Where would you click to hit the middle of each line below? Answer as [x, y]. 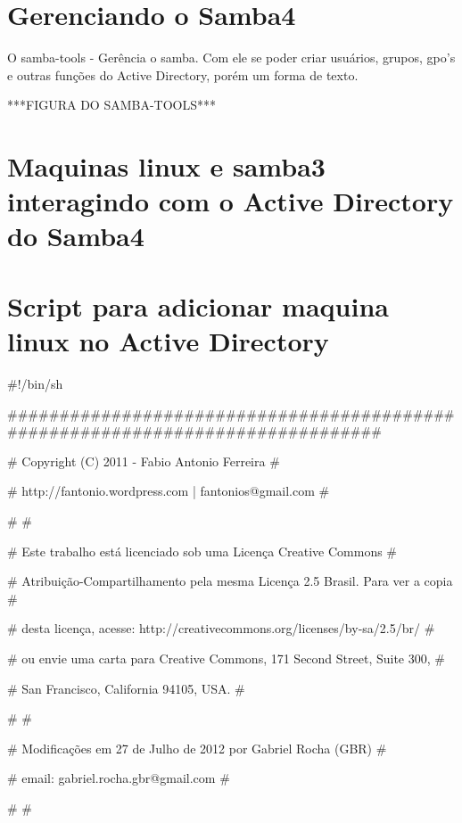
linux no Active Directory [168, 341]
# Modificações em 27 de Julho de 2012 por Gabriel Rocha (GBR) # [197, 748]
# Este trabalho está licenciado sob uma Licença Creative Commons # [202, 551]
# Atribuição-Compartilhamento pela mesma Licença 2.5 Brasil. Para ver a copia [230, 581]
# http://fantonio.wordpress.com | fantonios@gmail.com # [169, 491]
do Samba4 [76, 236]
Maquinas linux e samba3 [166, 166]
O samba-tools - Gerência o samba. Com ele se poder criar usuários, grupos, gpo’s [231, 58]
